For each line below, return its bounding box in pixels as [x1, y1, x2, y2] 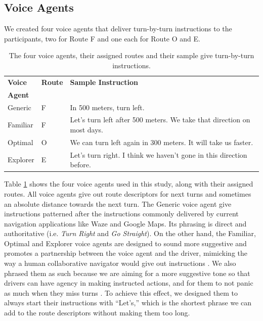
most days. [70, 124, 103, 134]
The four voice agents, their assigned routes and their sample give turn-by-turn [9, 50, 254, 61]
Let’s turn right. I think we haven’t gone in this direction [70, 149, 247, 160]
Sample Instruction [70, 76, 138, 87]
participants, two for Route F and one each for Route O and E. [4, 33, 200, 43]
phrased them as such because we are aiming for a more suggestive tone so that [4, 267, 250, 278]
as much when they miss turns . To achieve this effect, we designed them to [4, 287, 238, 298]
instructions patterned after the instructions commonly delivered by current [4, 208, 239, 219]
